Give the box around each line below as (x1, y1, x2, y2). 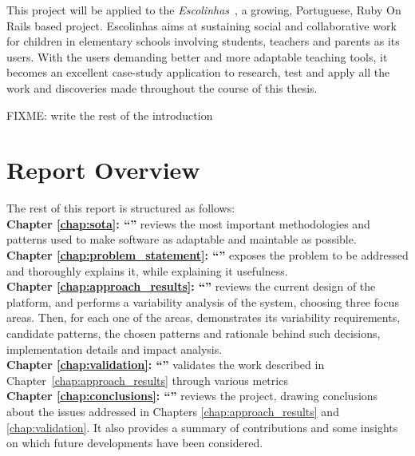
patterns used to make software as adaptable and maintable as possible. (6, 231, 357, 248)
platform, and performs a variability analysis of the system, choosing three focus (6, 293, 399, 310)
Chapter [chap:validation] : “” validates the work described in (6, 356, 325, 373)
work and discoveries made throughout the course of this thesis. (6, 79, 318, 96)
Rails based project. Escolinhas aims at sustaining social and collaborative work (6, 17, 397, 34)
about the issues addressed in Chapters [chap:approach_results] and (6, 403, 339, 419)
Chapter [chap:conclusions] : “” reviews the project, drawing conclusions (6, 387, 378, 404)
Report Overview (6, 153, 200, 186)
